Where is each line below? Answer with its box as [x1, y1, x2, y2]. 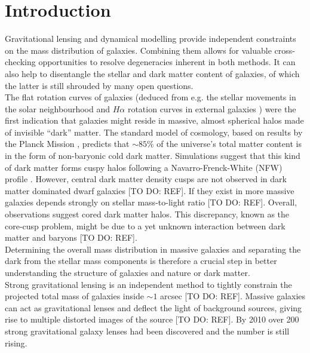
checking [5, 56, 36, 68]
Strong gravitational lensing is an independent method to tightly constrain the [5, 278, 292, 290]
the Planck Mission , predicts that [5, 137, 130, 150]
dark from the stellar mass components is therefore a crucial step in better [5, 254, 277, 267]
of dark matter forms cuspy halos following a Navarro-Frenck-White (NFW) [5, 161, 283, 173]
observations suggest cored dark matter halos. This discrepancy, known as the [5, 208, 290, 220]
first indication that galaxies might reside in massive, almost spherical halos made [5, 114, 304, 127]
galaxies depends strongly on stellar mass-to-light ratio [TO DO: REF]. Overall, [5, 196, 297, 208]
